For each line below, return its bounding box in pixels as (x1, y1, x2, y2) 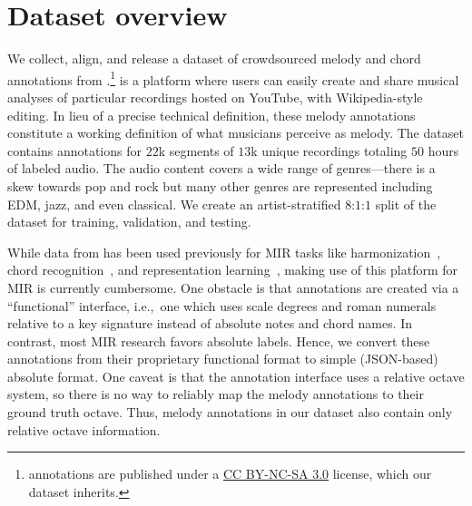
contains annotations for (7, 141, 142, 160)
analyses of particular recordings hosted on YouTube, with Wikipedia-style (7, 87, 423, 106)
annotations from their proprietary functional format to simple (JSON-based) (7, 349, 438, 368)
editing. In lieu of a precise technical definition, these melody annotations (7, 105, 416, 124)
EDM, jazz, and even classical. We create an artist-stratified (7, 194, 341, 213)
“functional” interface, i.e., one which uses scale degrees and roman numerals (7, 296, 437, 315)
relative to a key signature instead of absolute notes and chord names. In (7, 314, 413, 333)
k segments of (158, 141, 234, 160)
